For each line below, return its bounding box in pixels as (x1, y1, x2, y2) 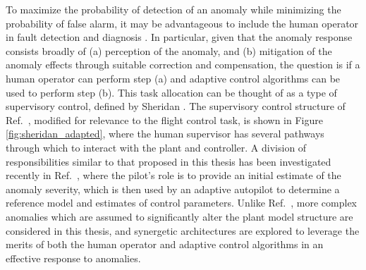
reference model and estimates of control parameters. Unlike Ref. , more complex (6, 195, 357, 210)
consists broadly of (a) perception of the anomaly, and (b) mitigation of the (6, 43, 332, 58)
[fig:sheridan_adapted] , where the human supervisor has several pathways (6, 126, 324, 141)
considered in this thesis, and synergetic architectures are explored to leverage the (6, 223, 360, 238)
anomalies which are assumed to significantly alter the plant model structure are (6, 209, 353, 223)
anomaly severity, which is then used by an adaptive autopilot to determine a (6, 181, 340, 196)
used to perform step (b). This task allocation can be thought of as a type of (6, 85, 337, 99)
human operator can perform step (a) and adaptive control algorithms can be (6, 70, 341, 85)
